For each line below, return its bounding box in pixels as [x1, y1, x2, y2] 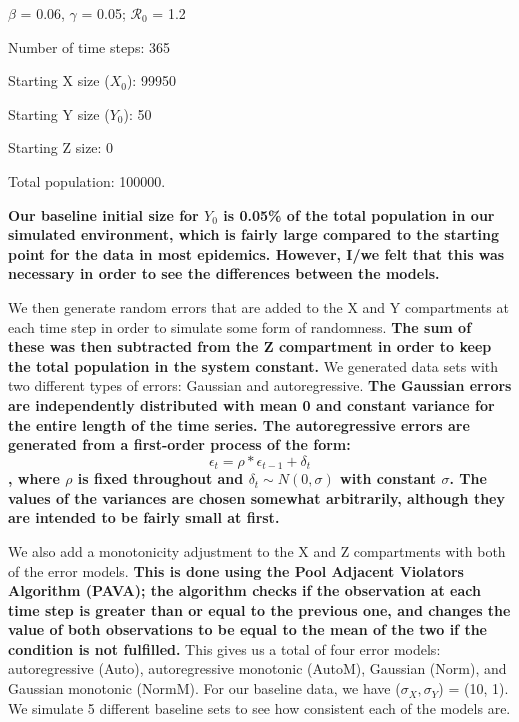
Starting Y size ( [8, 103, 110, 124]
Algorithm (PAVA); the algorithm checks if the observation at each [8, 580, 481, 601]
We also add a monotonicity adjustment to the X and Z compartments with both [8, 540, 506, 561]
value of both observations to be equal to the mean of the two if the [8, 619, 487, 640]
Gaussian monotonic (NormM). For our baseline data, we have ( [8, 678, 401, 699]
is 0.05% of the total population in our [223, 204, 495, 225]
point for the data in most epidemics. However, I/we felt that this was [8, 243, 505, 264]
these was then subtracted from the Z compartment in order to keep [8, 336, 492, 357]
